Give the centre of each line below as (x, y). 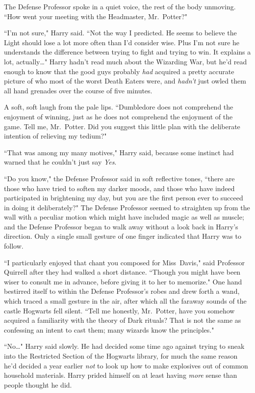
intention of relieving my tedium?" (55, 136)
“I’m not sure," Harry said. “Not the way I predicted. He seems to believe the (120, 33)
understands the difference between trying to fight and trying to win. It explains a (127, 52)
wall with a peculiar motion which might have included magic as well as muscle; (124, 217)
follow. (14, 246)
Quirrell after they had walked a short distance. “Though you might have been (122, 272)
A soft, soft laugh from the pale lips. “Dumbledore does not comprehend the (119, 107)
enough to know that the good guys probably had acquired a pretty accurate (119, 71)
